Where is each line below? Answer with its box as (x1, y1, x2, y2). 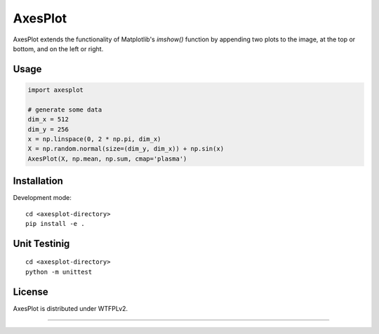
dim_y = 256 (27, 125, 69, 133)
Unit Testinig (13, 237, 70, 249)
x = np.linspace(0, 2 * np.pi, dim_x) (27, 135, 161, 143)
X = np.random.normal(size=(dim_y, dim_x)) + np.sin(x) (27, 145, 225, 153)
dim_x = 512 (27, 116, 69, 123)
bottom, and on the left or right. (13, 44, 104, 53)
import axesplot (27, 86, 84, 94)
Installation (13, 175, 63, 187)
